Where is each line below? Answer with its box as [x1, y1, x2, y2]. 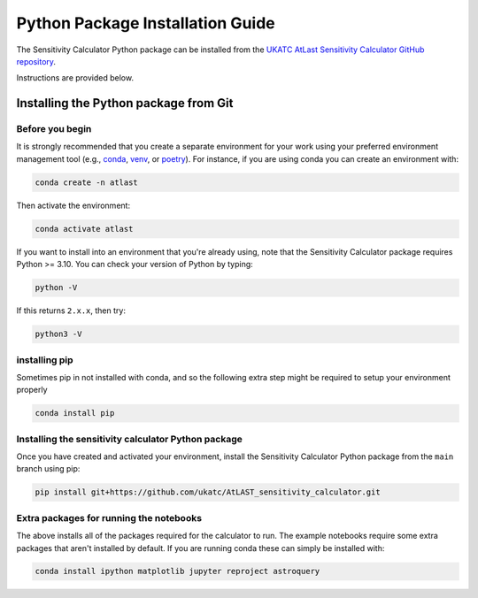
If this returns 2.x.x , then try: [16, 305, 126, 316]
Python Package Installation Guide [16, 13, 275, 33]
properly [16, 385, 48, 395]
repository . [16, 56, 57, 66]
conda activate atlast [35, 224, 134, 234]
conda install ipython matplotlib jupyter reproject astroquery [35, 566, 320, 577]
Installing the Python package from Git [16, 96, 234, 111]
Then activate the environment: [16, 200, 131, 211]
